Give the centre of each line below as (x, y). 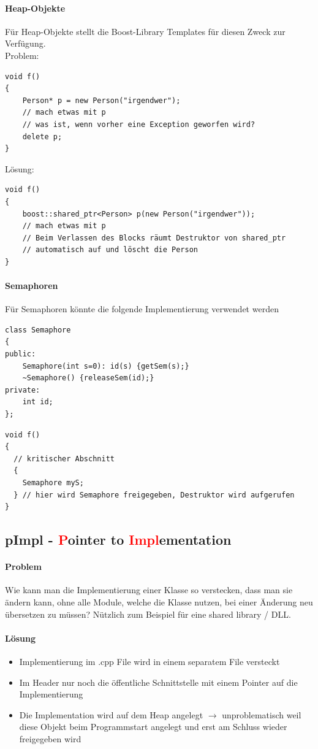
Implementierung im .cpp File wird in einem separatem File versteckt (150, 661)
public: (21, 354)
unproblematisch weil (262, 714)
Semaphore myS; (53, 483)
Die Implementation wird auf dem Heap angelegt (111, 714)
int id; (38, 402)
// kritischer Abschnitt (64, 459)
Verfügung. (25, 43)
